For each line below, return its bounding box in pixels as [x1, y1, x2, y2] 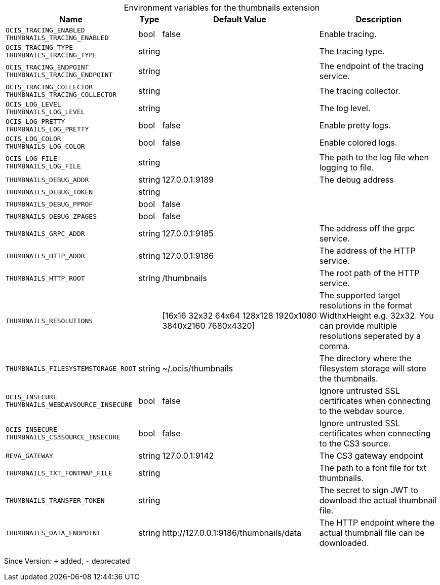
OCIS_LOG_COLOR [6, 135, 61, 143]
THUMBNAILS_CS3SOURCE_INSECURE [6, 433, 121, 441]
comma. [319, 341, 350, 351]
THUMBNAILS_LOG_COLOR [6, 143, 85, 150]
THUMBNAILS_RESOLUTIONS [6, 317, 93, 325]
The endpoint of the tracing [319, 61, 424, 71]
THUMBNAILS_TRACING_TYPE [6, 51, 97, 59]
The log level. [319, 103, 371, 113]
